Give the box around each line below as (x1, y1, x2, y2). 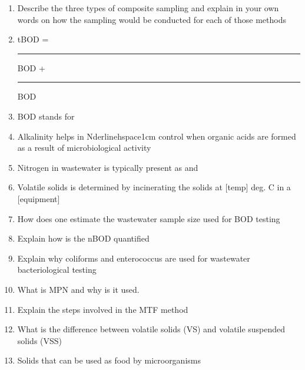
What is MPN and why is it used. (17, 283, 140, 295)
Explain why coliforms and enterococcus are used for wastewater (17, 252, 250, 264)
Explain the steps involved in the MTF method (17, 303, 188, 315)
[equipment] (17, 192, 60, 204)
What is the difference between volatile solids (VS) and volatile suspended (17, 323, 286, 335)
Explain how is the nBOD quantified (17, 232, 150, 245)
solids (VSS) (17, 334, 62, 346)
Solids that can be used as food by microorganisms (17, 354, 201, 366)
